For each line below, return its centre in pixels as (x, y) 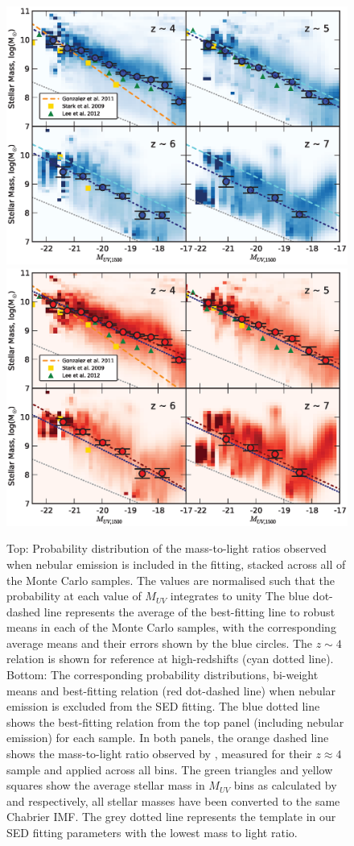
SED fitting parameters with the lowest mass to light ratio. (152, 832)
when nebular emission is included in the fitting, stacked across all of (176, 564)
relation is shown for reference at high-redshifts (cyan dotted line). (170, 659)
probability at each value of (74, 596)
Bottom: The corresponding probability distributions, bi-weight (163, 675)
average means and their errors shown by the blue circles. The (160, 643)
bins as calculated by (285, 785)
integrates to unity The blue (240, 596)
